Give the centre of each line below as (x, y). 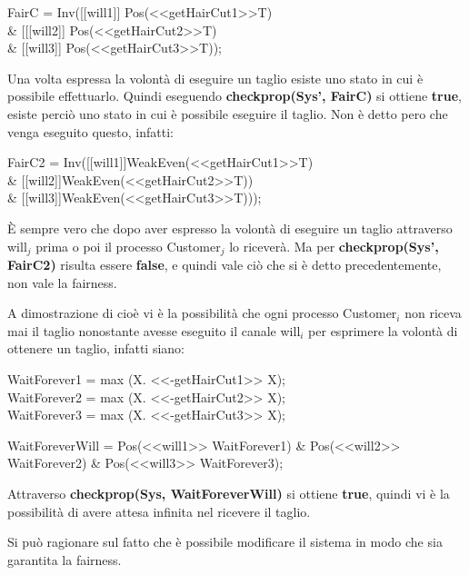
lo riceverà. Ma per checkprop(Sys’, (334, 246)
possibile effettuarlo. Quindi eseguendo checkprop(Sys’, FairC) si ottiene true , (234, 96)
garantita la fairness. (65, 559)
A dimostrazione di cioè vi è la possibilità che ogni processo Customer (202, 313)
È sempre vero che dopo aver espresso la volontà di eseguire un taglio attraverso (230, 228)
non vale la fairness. (62, 282)
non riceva (433, 313)
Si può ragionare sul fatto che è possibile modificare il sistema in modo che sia (225, 542)
